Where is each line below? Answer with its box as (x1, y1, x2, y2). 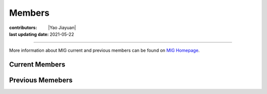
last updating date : (9, 31, 49, 37)
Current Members (9, 61, 65, 69)
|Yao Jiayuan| (48, 25, 76, 31)
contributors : (9, 25, 37, 31)
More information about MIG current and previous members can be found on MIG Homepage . (9, 47, 200, 54)
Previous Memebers (9, 76, 73, 85)
